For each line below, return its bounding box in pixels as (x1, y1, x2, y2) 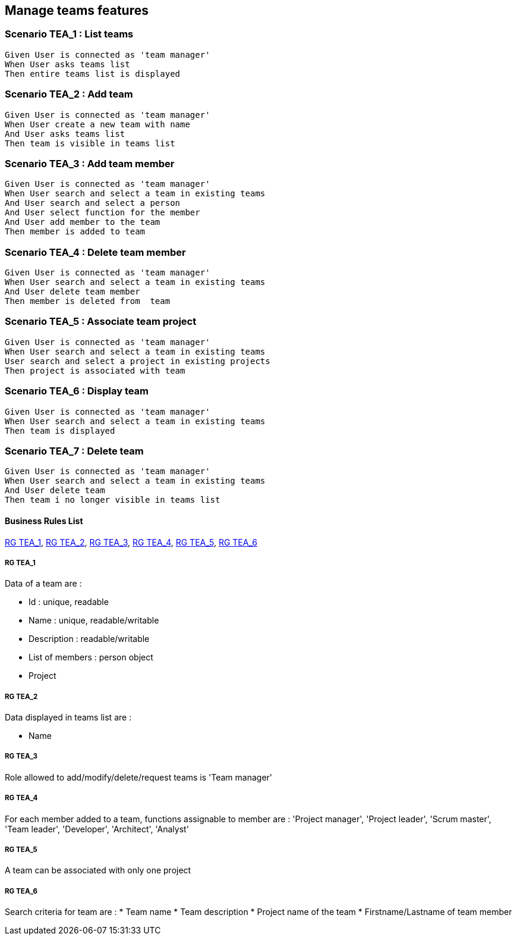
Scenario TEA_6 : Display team (5, 385, 149, 397)
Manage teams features (5, 3, 149, 18)
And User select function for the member (5, 208, 200, 218)
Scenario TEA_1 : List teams (5, 28, 134, 40)
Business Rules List (5, 515, 83, 526)
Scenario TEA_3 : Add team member (5, 157, 175, 170)
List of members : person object (29, 652, 153, 663)
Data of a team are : (5, 578, 82, 589)
